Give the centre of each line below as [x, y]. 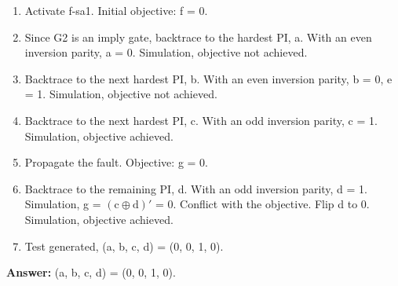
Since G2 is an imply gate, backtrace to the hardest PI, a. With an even [198, 37]
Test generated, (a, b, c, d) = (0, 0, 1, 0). [124, 246]
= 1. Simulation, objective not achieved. [121, 94]
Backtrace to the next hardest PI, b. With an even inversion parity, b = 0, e [208, 78]
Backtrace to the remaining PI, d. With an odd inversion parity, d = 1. [196, 188]
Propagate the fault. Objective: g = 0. [116, 162]
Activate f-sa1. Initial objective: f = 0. [116, 10]
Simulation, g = [63, 204]
